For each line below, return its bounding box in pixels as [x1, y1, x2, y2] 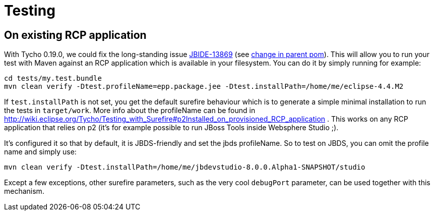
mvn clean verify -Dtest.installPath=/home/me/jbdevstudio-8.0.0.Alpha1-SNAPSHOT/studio [4, 163, 365, 172]
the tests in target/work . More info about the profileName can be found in [4, 106, 256, 115]
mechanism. [4, 187, 44, 196]
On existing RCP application [4, 28, 147, 41]
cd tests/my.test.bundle [4, 74, 102, 83]
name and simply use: [4, 147, 77, 156]
